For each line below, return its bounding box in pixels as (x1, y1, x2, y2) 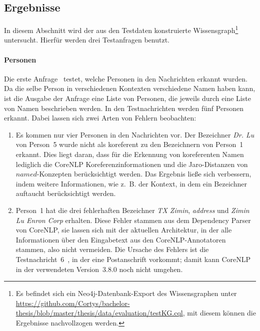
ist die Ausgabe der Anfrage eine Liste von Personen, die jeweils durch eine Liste (4, 93, 251, 103)
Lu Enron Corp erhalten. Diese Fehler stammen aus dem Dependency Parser (15, 214, 251, 225)
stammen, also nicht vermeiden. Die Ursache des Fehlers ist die (15, 244, 209, 254)
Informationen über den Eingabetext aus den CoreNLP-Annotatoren (15, 234, 226, 244)
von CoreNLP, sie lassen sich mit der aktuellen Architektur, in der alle (15, 224, 232, 235)
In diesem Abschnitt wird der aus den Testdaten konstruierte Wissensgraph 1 (4, 23, 238, 35)
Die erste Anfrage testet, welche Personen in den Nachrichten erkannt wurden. (4, 73, 247, 83)
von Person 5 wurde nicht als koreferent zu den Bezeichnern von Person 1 (15, 139, 243, 149)
